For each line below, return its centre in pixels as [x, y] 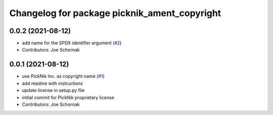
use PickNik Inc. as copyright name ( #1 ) [63, 76]
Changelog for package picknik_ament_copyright [115, 13]
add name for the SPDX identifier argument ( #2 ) [72, 43]
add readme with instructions [52, 83]
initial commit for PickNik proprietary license [68, 97]
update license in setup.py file [53, 90]
